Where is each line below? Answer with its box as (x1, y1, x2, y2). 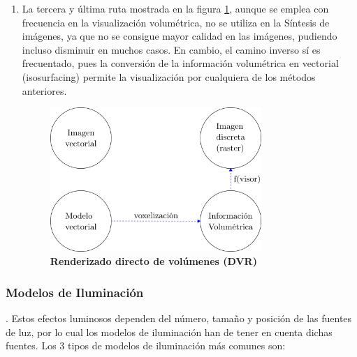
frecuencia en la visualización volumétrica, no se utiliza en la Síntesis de (22, 15, 330, 29)
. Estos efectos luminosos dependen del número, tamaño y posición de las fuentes (6, 311, 352, 326)
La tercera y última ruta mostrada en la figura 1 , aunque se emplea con (22, 1, 329, 15)
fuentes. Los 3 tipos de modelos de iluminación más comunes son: (6, 338, 286, 353)
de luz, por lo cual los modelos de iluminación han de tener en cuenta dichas (6, 324, 333, 339)
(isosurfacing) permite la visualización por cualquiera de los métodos (22, 69, 316, 84)
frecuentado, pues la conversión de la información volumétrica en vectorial (22, 56, 339, 70)
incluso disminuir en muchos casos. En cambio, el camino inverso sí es (22, 42, 321, 56)
